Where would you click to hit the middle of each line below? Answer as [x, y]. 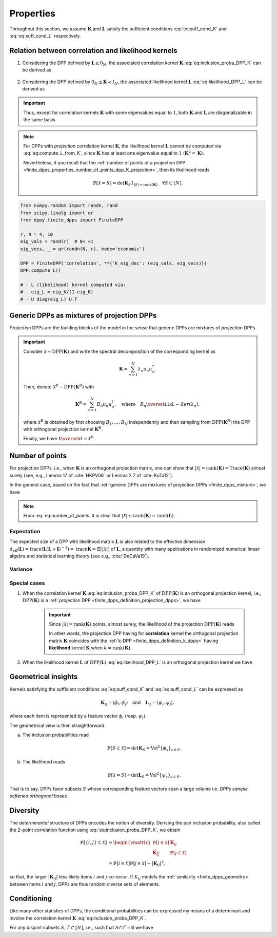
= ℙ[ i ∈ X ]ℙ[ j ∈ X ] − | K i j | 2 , [137, 864]
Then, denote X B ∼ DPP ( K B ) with [59, 387]
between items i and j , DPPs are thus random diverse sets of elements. [85, 884]
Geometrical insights [44, 677]
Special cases [27, 583]
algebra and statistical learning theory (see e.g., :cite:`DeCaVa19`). [80, 556]
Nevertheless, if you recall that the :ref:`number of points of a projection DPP [104, 162]
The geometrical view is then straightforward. [58, 725]
